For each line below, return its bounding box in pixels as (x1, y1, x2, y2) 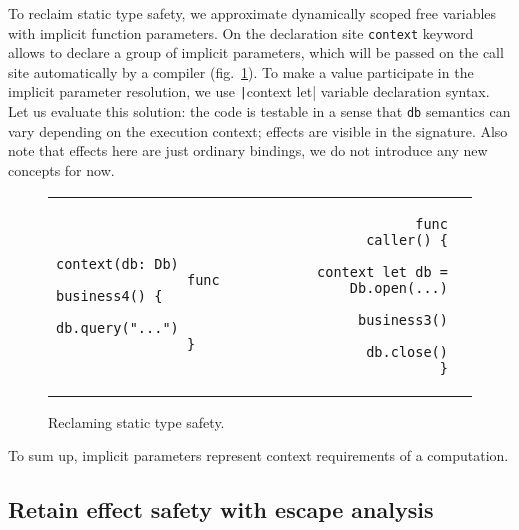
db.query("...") (56, 319, 179, 336)
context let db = (317, 263, 448, 280)
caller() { (366, 231, 448, 248)
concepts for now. (8, 159, 115, 180)
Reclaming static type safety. (48, 411, 225, 432)
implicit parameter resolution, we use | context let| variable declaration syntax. (8, 81, 490, 102)
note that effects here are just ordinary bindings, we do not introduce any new (8, 140, 488, 161)
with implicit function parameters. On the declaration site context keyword (8, 22, 474, 43)
